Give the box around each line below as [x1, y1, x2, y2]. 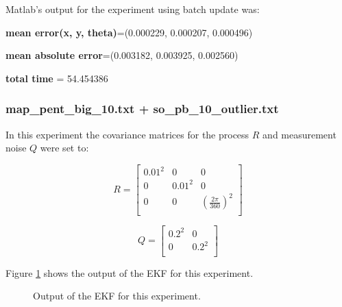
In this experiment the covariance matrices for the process [5, 127, 249, 141]
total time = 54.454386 [5, 71, 108, 85]
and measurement [262, 127, 337, 141]
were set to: [40, 140, 89, 155]
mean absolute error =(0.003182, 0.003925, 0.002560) [5, 48, 239, 62]
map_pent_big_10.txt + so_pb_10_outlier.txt [5, 100, 279, 117]
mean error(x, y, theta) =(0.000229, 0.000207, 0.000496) [5, 25, 253, 39]
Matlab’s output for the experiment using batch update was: [5, 2, 260, 16]
